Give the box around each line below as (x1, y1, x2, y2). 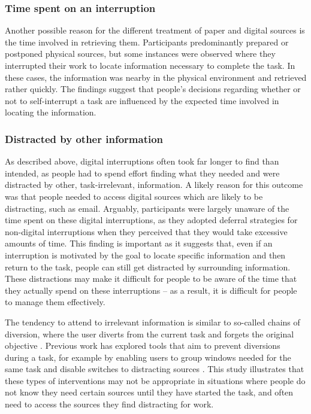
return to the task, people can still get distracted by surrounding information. (5, 260, 291, 273)
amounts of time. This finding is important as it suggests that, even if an (5, 237, 273, 249)
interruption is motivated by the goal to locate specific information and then (5, 248, 286, 261)
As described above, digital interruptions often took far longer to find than (5, 155, 279, 168)
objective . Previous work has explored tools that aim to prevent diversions (5, 339, 280, 352)
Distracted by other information (5, 131, 164, 146)
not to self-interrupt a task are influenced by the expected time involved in (5, 94, 279, 106)
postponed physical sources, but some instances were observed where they (5, 47, 276, 60)
